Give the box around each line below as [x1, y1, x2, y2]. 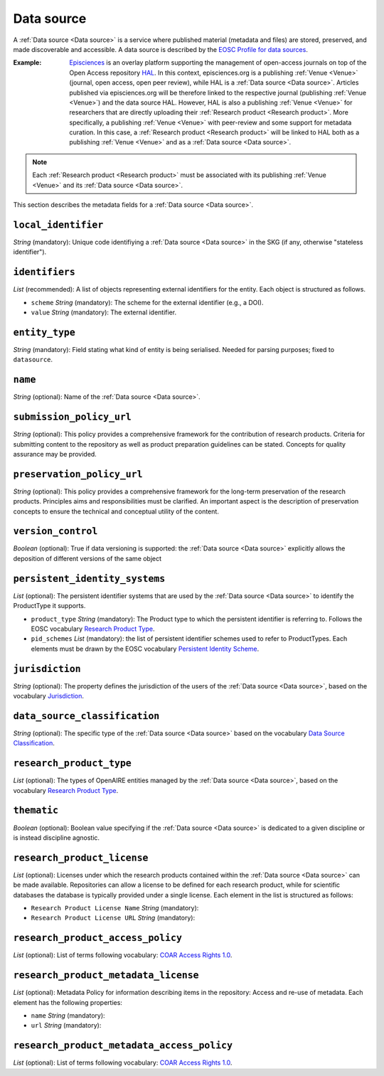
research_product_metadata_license [13, 969, 199, 981]
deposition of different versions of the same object [13, 554, 162, 563]
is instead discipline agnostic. [13, 833, 100, 842]
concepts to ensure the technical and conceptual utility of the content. [13, 507, 220, 516]
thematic [13, 804, 59, 816]
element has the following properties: [13, 998, 122, 1006]
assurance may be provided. [13, 449, 97, 458]
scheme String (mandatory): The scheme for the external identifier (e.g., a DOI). [31, 298, 264, 307]
